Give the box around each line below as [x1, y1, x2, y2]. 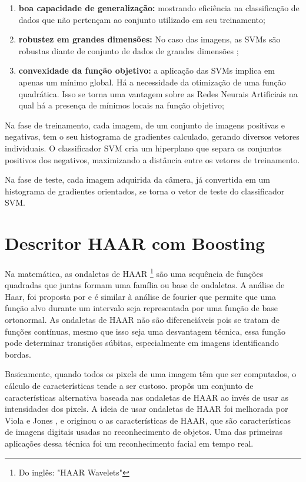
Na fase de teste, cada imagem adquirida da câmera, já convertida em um [5, 173, 270, 186]
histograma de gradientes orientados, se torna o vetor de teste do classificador [5, 184, 285, 197]
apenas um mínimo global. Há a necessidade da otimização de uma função [18, 75, 286, 88]
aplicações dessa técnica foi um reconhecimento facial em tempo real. [5, 437, 254, 449]
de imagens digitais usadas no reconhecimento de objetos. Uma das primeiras [5, 425, 282, 438]
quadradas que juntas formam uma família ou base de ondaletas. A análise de [5, 279, 285, 291]
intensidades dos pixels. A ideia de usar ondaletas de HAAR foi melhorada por [5, 402, 288, 415]
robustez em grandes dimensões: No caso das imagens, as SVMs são [18, 33, 281, 45]
